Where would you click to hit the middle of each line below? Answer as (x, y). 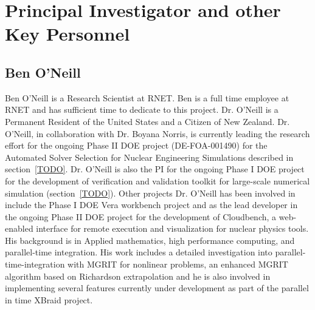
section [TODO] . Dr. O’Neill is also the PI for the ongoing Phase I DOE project (155, 169)
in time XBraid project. (49, 299)
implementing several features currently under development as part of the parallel (157, 288)
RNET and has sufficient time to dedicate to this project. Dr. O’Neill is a (142, 110)
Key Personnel (67, 34)
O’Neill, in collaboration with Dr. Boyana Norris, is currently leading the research (157, 133)
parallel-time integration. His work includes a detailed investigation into (139, 252)
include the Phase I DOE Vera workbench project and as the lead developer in (151, 205)
